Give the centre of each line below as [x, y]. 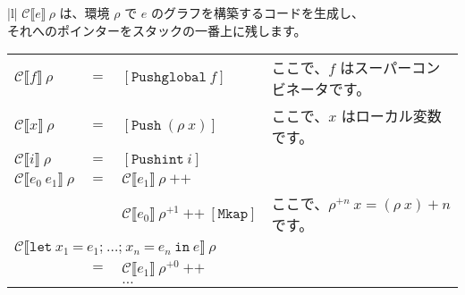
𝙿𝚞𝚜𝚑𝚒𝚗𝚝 [157, 160]
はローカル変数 [391, 116]
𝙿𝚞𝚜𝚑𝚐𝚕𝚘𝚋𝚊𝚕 [169, 77]
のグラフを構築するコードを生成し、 [257, 13]
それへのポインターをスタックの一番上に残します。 [157, 30]
